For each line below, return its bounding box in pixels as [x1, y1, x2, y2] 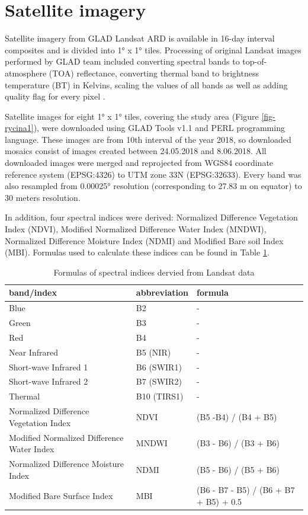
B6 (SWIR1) [136, 360, 182, 373]
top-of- [242, 55, 267, 68]
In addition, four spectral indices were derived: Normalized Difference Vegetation [5, 211, 298, 223]
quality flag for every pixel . [5, 90, 105, 103]
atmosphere [5, 66, 47, 79]
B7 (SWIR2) [136, 375, 182, 388]
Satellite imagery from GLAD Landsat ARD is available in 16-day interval [5, 32, 275, 44]
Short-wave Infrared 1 [9, 360, 88, 373]
